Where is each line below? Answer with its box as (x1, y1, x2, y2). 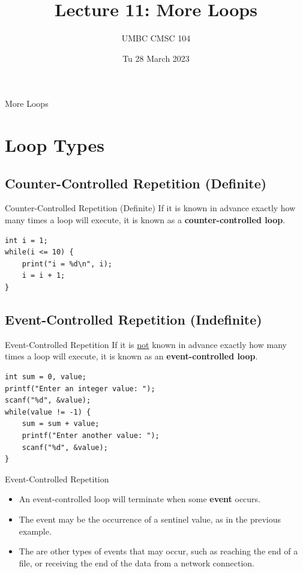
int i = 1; (5, 236, 48, 245)
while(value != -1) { (5, 407, 91, 416)
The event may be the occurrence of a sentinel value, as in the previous (19, 512, 281, 525)
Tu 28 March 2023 (122, 52, 190, 64)
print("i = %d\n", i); (22, 259, 112, 268)
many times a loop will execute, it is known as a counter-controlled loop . (5, 214, 286, 226)
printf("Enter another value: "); (22, 431, 160, 440)
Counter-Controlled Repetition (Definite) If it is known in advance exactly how (5, 202, 296, 214)
